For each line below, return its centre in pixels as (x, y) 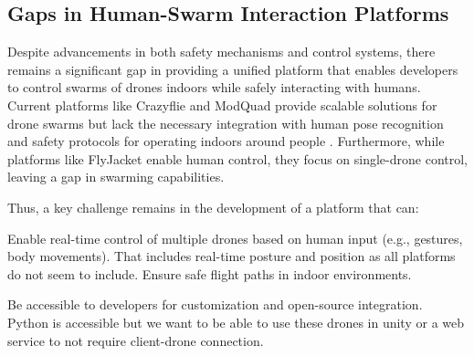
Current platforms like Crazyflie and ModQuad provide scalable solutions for (222, 105)
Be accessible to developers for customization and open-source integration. (215, 304)
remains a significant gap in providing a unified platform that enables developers (233, 69)
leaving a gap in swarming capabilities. (116, 177)
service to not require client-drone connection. (136, 340)
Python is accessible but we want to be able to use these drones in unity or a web (236, 322)
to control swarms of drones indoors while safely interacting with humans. (214, 87)
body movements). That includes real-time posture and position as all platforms (232, 256)
